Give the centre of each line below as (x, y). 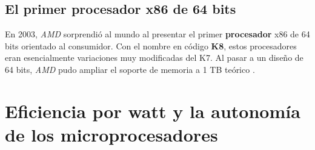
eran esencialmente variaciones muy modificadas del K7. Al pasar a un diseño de (154, 58)
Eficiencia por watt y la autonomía (153, 111)
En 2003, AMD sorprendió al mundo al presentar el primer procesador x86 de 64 (157, 34)
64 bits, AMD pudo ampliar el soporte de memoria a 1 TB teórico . (130, 69)
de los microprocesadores (111, 134)
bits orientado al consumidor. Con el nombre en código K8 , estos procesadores (151, 45)
